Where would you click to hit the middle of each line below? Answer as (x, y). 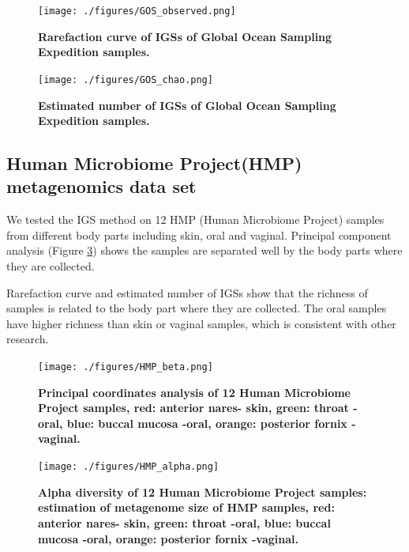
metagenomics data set (101, 186)
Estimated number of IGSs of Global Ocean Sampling (187, 105)
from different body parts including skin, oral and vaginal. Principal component (199, 234)
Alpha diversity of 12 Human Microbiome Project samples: (203, 492)
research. (28, 339)
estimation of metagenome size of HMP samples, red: (186, 507)
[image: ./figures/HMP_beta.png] (126, 367)
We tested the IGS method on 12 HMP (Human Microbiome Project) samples (195, 219)
